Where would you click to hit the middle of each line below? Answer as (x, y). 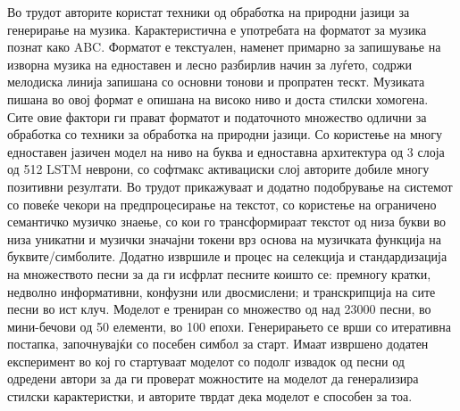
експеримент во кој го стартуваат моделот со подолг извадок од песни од (206, 361)
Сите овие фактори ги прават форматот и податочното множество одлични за (217, 116)
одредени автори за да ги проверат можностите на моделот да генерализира (213, 378)
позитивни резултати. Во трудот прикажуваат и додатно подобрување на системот (230, 186)
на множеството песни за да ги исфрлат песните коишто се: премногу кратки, (219, 273)
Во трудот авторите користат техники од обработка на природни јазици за (209, 12)
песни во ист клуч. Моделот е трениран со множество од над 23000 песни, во (219, 309)
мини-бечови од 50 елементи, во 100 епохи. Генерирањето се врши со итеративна (229, 326)
